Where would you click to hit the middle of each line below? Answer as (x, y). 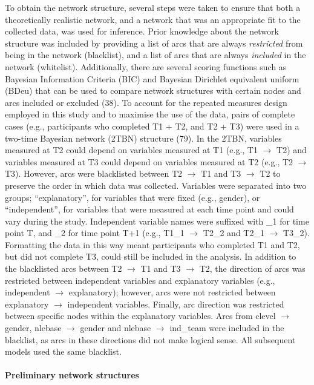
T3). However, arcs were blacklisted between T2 (94, 173)
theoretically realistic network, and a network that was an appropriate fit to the (153, 19)
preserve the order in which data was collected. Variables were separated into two (156, 185)
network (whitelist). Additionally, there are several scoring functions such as (146, 66)
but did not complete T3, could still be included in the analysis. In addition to (151, 256)
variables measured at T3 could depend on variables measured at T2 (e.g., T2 (149, 161)
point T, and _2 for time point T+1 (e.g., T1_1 (95, 233)
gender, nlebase (33, 328)
